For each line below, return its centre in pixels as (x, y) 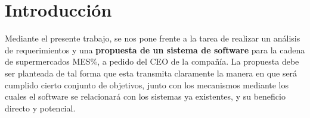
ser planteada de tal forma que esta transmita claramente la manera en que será (151, 73)
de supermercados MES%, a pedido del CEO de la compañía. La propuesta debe (152, 61)
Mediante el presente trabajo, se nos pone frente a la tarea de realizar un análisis (153, 38)
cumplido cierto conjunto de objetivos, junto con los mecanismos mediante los (147, 84)
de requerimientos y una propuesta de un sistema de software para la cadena (155, 50)
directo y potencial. (40, 108)
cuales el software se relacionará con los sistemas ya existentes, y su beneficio (145, 96)
